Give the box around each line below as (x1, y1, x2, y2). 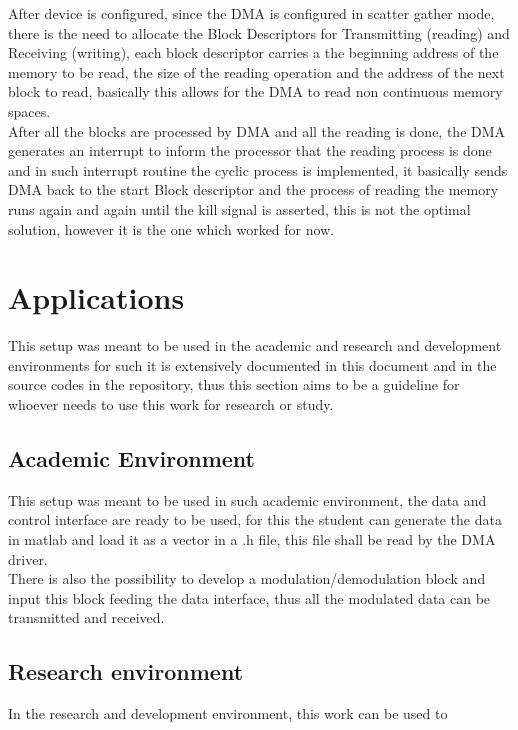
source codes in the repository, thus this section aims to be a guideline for (8, 374, 460, 395)
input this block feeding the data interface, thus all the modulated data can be (8, 587, 491, 608)
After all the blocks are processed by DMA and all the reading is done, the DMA (8, 120, 506, 141)
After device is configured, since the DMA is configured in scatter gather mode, (8, 3, 495, 23)
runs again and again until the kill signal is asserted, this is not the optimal (8, 198, 471, 219)
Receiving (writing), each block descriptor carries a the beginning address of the (8, 42, 499, 63)
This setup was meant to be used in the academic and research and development (8, 335, 502, 356)
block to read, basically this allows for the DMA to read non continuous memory (8, 81, 503, 102)
